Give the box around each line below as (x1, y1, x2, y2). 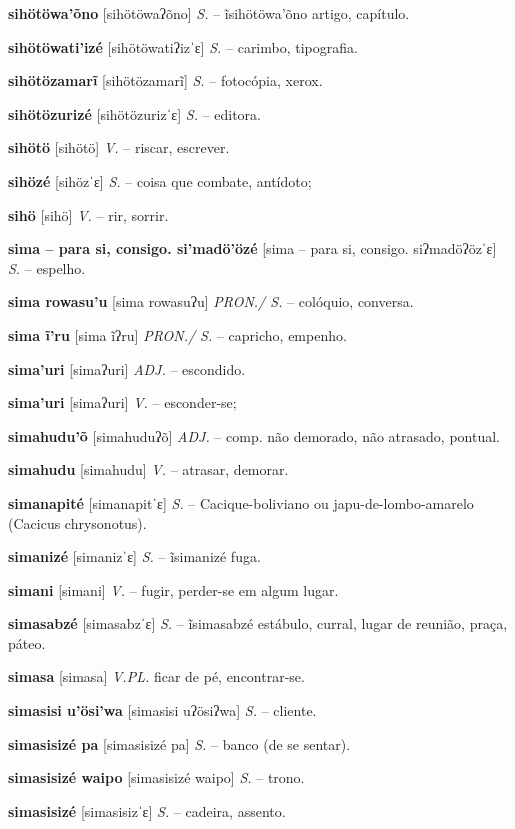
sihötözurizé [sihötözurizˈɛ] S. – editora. (8, 103, 261, 124)
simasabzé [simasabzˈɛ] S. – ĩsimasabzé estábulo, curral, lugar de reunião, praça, (8, 613, 508, 634)
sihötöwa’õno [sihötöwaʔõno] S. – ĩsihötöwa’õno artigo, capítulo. (8, 3, 410, 23)
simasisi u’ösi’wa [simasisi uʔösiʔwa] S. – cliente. (8, 700, 317, 721)
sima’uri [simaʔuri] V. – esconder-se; (8, 392, 237, 413)
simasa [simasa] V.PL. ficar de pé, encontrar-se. (8, 666, 305, 687)
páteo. (8, 632, 46, 653)
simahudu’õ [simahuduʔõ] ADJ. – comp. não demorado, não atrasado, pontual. (8, 425, 500, 446)
